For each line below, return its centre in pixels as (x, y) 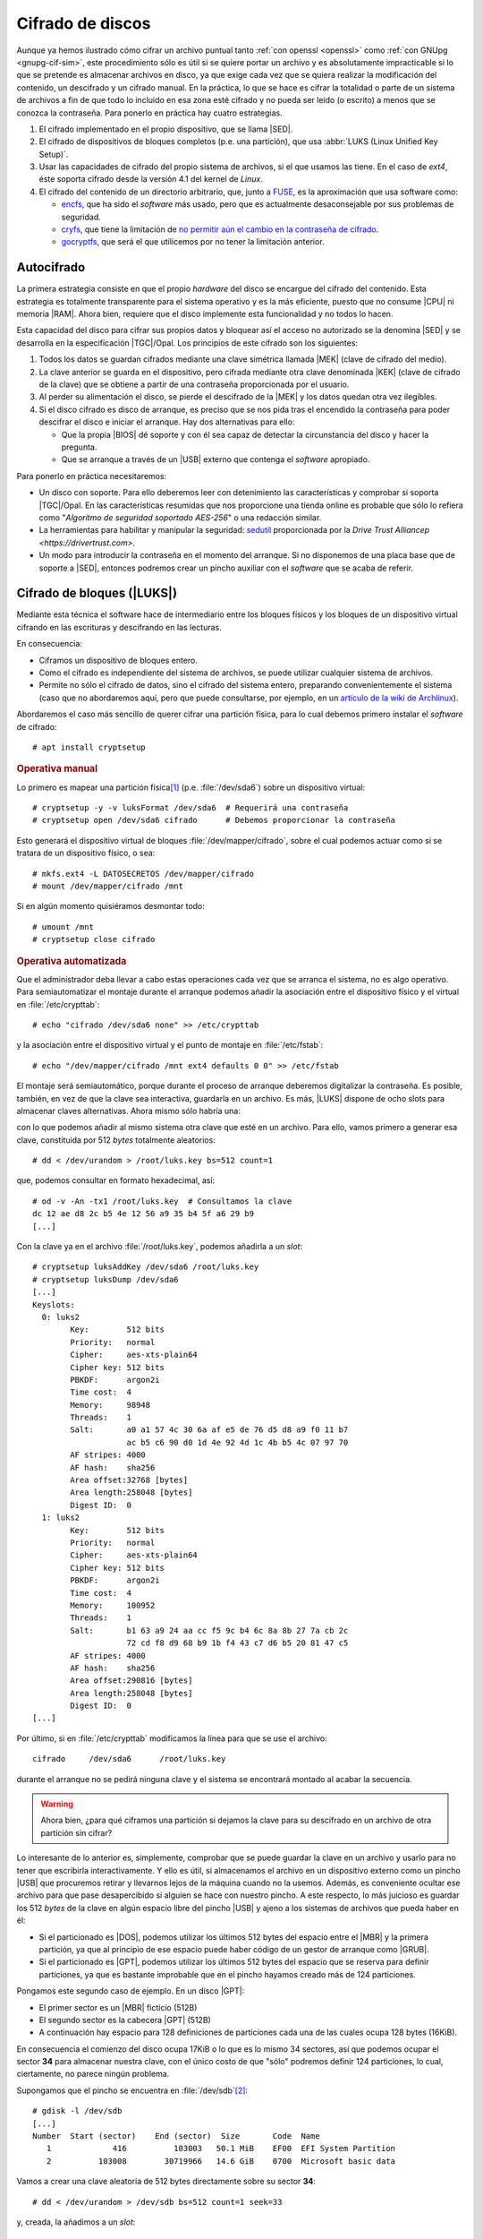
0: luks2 (61, 1317)
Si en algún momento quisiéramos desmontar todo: (111, 906)
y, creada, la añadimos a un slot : (76, 2222)
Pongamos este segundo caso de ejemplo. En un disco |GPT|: (131, 1991)
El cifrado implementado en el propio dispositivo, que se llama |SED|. (166, 129)
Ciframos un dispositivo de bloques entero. (119, 660)
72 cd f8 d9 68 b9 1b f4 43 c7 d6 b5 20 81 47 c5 (237, 1643)
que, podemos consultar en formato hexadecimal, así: (116, 1180)
